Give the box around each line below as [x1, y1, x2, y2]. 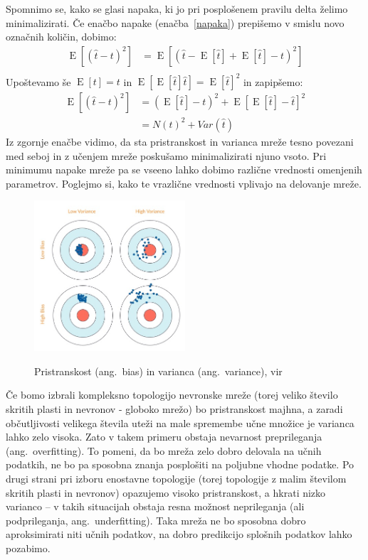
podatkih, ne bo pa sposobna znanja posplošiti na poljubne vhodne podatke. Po [6, 457, 354, 472]
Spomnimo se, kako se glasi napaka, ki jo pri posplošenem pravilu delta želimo [6, 1, 348, 16]
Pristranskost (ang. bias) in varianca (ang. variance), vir [34, 363, 283, 378]
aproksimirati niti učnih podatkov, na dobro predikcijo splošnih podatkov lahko [6, 527, 352, 542]
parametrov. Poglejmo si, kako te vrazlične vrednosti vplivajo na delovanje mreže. [6, 176, 362, 190]
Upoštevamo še [6, 74, 71, 89]
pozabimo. [6, 541, 51, 555]
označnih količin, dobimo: [6, 29, 117, 44]
